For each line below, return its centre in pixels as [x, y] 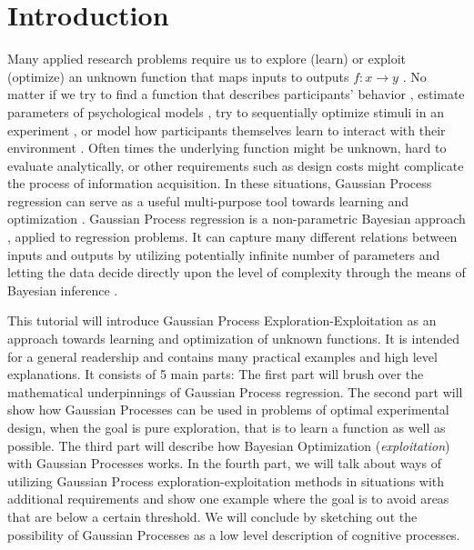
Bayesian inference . [63, 290]
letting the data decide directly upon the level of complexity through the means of [237, 272]
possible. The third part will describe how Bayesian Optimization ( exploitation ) [229, 445]
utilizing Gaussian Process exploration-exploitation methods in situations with [226, 480]
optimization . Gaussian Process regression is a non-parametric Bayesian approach [237, 219]
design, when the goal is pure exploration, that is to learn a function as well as [227, 427]
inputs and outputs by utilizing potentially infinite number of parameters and [224, 254]
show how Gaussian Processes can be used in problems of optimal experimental [228, 410]
